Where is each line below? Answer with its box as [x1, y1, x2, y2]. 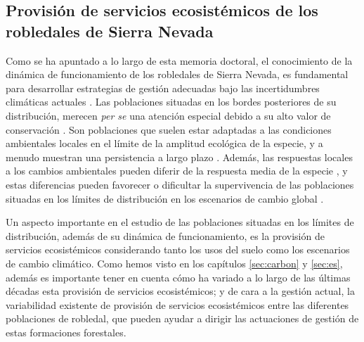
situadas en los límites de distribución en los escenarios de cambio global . [6, 191, 324, 205]
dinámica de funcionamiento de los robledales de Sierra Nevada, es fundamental [6, 67, 349, 82]
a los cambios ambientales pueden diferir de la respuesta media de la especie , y [6, 163, 348, 178]
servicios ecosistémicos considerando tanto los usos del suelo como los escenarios [6, 242, 350, 257]
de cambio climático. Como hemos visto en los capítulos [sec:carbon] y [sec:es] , [6, 255, 343, 270]
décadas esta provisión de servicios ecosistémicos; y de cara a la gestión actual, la [6, 284, 355, 298]
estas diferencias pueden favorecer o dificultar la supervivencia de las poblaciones [6, 177, 354, 191]
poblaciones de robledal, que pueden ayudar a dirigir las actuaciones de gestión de [6, 311, 359, 326]
